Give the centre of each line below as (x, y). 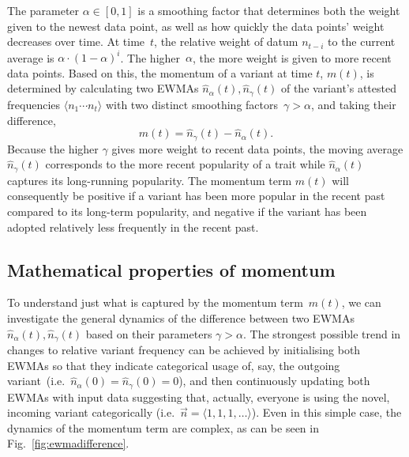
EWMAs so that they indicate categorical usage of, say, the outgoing (174, 365)
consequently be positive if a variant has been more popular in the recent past (196, 196)
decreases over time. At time (76, 42)
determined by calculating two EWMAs (103, 88)
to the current (362, 42)
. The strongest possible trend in (322, 333)
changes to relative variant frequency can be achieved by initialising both (184, 350)
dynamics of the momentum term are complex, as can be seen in (163, 427)
